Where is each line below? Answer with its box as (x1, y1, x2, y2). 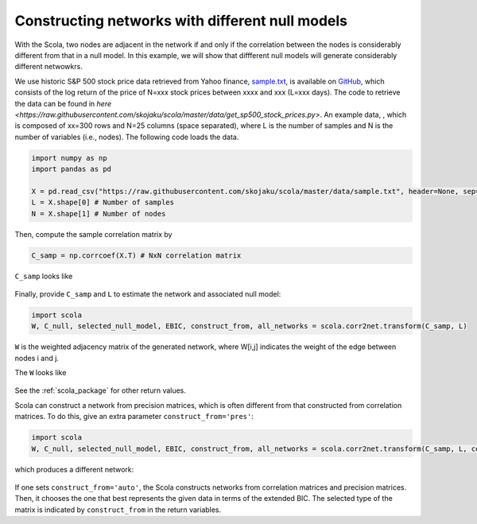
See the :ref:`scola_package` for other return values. (14, 386, 187, 395)
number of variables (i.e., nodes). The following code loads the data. (14, 132, 239, 142)
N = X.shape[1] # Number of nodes (31, 209, 166, 218)
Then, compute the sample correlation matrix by (14, 229, 173, 239)
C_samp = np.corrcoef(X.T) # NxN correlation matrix (31, 250, 242, 260)
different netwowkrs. (14, 62, 83, 72)
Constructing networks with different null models (14, 12, 347, 29)
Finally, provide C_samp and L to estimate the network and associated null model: (14, 289, 281, 298)
